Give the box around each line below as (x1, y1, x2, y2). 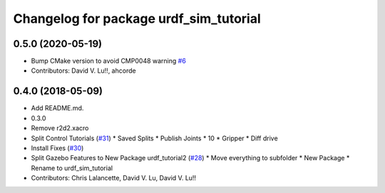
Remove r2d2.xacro (31, 124, 89, 132)
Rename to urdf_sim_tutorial (31, 164, 113, 172)
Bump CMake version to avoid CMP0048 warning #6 (31, 57, 187, 66)
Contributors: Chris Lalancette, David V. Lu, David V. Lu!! (31, 174, 196, 182)
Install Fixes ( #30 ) (31, 143, 84, 152)
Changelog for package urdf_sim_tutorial (13, 11, 262, 26)
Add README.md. (31, 104, 84, 113)
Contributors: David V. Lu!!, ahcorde (31, 66, 136, 75)
